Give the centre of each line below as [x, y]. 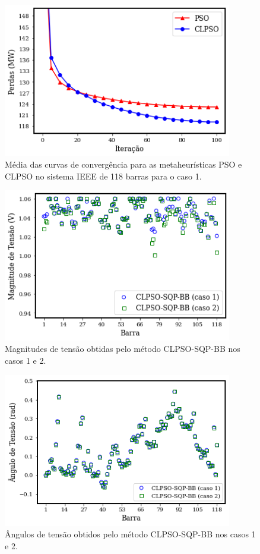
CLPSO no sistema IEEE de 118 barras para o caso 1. [103, 176]
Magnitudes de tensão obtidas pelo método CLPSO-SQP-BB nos [123, 349]
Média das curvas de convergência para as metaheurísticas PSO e [123, 164]
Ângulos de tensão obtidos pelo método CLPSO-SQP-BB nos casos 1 [130, 534]
